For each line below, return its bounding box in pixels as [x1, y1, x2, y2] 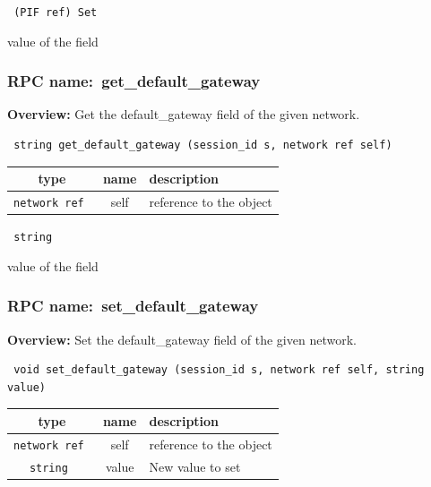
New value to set [149, 457, 241, 475]
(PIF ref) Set [13, 6, 98, 19]
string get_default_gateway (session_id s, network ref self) [13, 139, 392, 152]
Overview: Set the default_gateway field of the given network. [7, 329, 357, 348]
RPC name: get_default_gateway [7, 70, 261, 92]
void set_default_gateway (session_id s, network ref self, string [13, 363, 425, 377]
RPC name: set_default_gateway [7, 295, 259, 317]
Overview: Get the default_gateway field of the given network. [7, 105, 360, 124]
